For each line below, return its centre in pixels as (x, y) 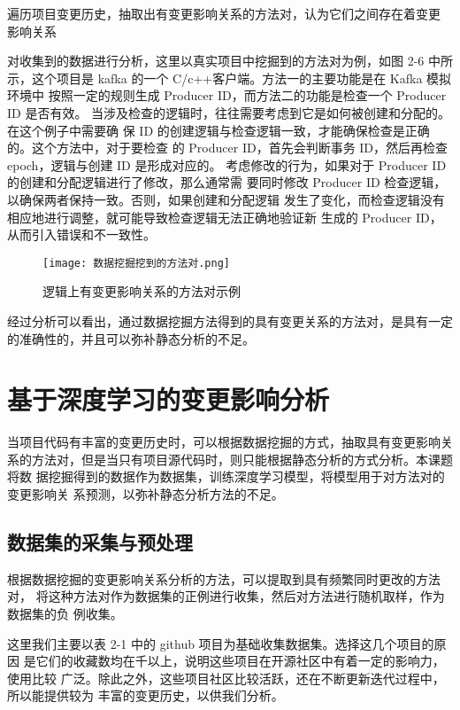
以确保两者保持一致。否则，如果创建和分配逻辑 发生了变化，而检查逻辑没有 (226, 199)
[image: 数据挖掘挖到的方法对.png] (136, 263)
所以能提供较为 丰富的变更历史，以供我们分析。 (146, 695)
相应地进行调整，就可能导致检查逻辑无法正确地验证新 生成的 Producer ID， (225, 217)
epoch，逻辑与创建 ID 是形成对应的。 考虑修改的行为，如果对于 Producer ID (227, 164)
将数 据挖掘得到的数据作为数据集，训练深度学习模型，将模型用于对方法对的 (226, 476)
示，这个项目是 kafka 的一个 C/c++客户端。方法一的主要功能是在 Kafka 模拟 (230, 78)
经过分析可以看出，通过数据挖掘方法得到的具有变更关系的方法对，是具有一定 (230, 320)
